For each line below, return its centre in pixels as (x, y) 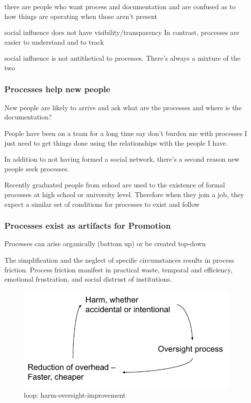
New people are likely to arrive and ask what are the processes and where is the (123, 107)
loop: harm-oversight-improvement (75, 395)
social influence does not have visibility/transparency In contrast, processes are (122, 32)
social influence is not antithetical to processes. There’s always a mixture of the (122, 58)
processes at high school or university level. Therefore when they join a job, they (124, 194)
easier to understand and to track (54, 42)
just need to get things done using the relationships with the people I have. (116, 143)
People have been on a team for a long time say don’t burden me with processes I (126, 133)
